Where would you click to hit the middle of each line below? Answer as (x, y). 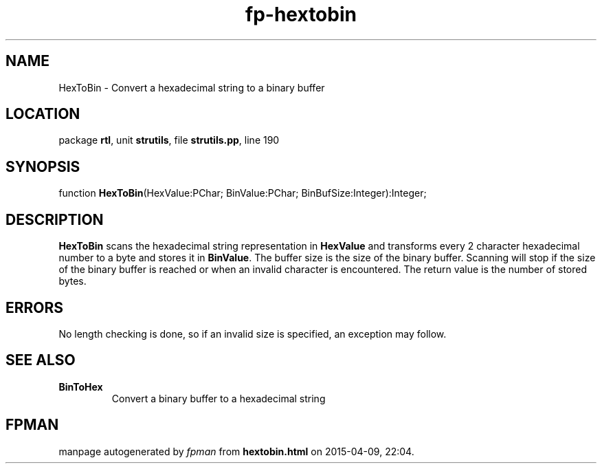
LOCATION (43, 114)
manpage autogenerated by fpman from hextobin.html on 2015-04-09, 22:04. (236, 451)
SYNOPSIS (43, 166)
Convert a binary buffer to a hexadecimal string (219, 398)
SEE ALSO (41, 360)
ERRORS (35, 307)
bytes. (73, 281)
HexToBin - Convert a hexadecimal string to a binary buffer (192, 87)
